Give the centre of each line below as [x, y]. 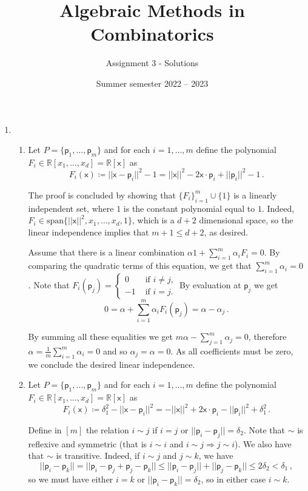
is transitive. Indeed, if [98, 455]
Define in [45, 429]
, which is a [153, 220]
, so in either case [233, 479]
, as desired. [226, 232]
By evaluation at [210, 284]
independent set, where [71, 208]
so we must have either [71, 479]
